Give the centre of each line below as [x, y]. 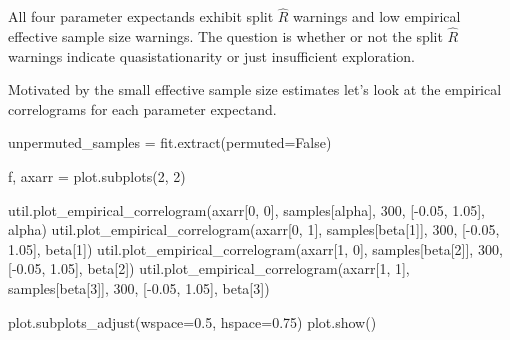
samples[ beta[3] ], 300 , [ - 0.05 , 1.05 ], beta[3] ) [139, 287]
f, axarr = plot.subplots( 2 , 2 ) [97, 176]
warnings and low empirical [377, 16]
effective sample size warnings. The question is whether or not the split [225, 36]
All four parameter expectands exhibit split [141, 16]
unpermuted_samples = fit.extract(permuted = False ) [170, 142]
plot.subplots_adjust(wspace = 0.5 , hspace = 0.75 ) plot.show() [192, 321]
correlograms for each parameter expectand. [142, 108]
